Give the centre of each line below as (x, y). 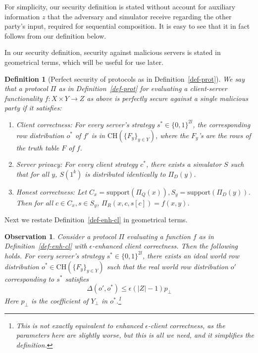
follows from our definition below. (55, 35)
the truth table (38, 147)
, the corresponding (222, 124)
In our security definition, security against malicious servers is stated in (113, 52)
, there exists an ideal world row (191, 255)
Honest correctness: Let (52, 191)
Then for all (35, 202)
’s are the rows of (225, 135)
